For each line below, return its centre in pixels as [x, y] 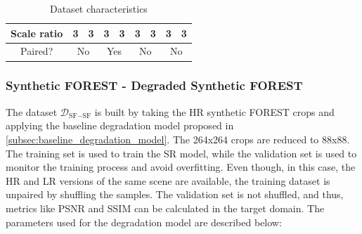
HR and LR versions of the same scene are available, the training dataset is [168, 180]
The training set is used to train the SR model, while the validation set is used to [181, 153]
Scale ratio [37, 33]
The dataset [32, 111]
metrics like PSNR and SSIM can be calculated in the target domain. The [165, 208]
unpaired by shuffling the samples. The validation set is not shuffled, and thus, [175, 194]
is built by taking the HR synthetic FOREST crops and [214, 111]
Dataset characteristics [98, 8]
